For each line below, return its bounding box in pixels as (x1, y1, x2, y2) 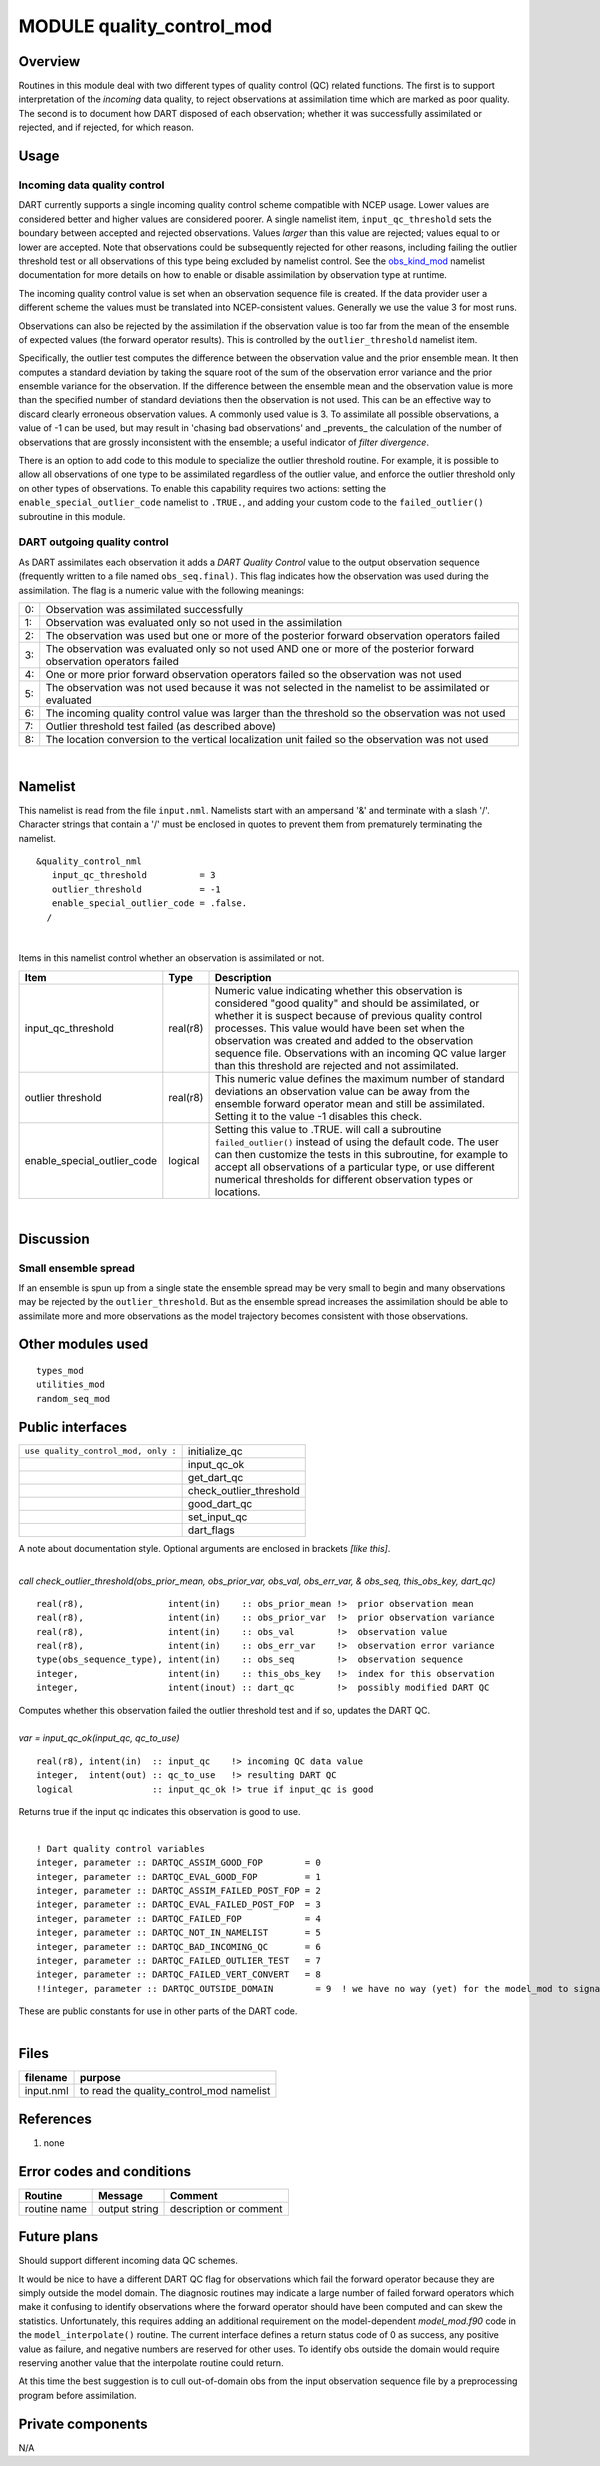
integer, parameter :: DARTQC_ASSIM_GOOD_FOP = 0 (36, 1857, 322, 1869)
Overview (18, 53, 81, 70)
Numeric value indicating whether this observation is (214, 983, 463, 997)
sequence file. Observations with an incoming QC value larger (214, 1046, 507, 1060)
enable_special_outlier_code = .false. (51, 898, 248, 909)
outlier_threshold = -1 (51, 883, 222, 895)
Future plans (18, 2228, 99, 2245)
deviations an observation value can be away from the (214, 1084, 470, 1098)
